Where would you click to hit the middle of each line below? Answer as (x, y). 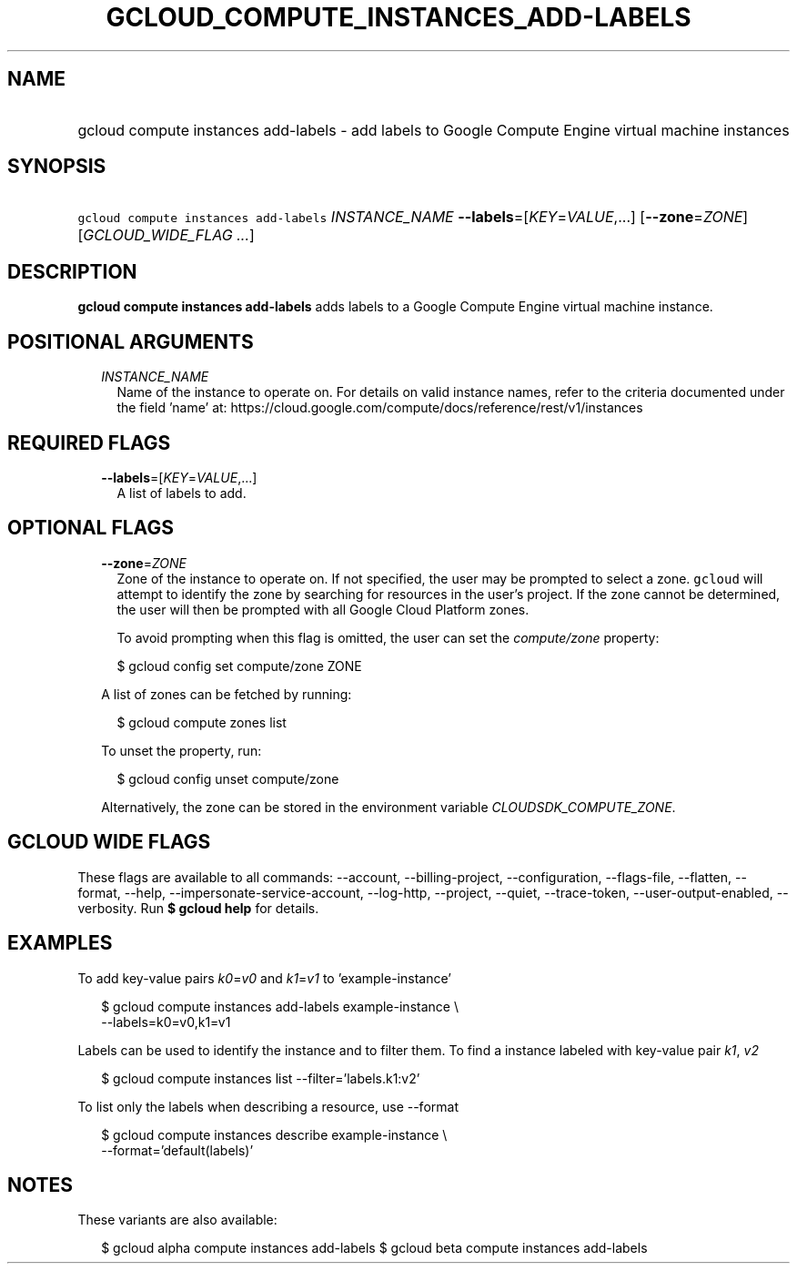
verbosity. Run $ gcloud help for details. (198, 908)
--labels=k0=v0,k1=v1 (166, 1022)
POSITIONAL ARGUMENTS (131, 341)
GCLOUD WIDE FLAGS (109, 842)
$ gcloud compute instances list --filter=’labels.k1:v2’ (261, 1078)
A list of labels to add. (182, 493)
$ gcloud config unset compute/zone (228, 778)
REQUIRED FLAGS (89, 442)
